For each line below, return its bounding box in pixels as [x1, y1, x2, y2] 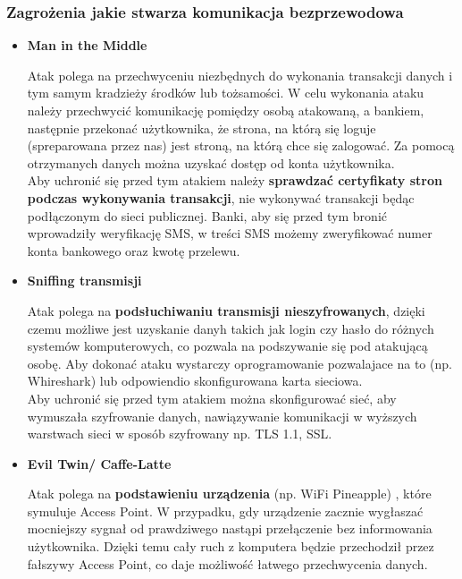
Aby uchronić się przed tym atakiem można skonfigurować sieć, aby [27, 388, 397, 407]
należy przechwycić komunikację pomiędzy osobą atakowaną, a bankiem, [27, 101, 424, 119]
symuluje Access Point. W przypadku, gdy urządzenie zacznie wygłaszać [27, 501, 424, 520]
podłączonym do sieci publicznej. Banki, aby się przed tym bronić [27, 206, 387, 225]
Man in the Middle [27, 36, 147, 55]
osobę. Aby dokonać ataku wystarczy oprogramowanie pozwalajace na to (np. [27, 353, 452, 372]
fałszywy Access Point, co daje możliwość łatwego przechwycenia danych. [27, 554, 428, 573]
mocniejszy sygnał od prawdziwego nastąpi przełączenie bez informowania [27, 519, 433, 538]
